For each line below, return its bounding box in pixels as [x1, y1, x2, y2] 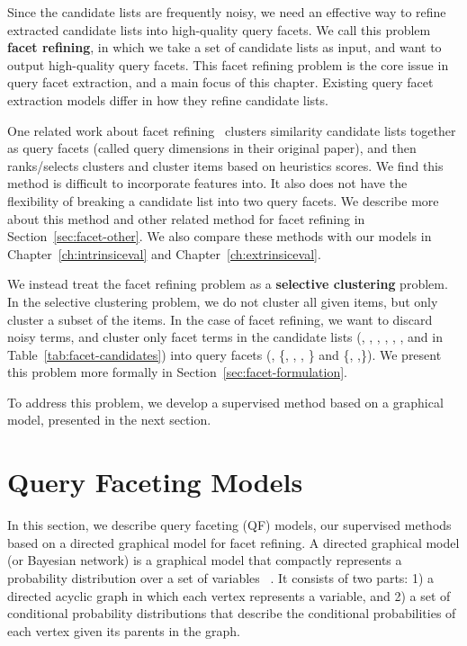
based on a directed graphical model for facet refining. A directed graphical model [7, 533, 460, 552]
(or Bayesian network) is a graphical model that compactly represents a [7, 551, 402, 570]
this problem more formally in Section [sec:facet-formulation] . [7, 363, 347, 381]
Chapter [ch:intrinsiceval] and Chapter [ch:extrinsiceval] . [7, 244, 321, 263]
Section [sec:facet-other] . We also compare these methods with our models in [7, 227, 432, 246]
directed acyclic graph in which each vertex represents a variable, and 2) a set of [7, 586, 451, 605]
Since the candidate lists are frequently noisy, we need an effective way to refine [7, 3, 446, 21]
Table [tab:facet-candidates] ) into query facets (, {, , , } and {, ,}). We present [7, 345, 442, 363]
